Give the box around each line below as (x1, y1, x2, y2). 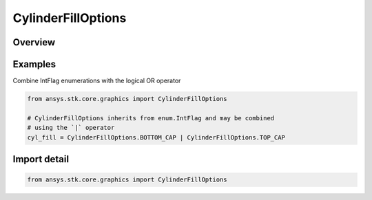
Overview (12, 36, 56, 48)
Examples (12, 58, 56, 70)
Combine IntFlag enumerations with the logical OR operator (12, 76, 181, 85)
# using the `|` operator (27, 124, 115, 132)
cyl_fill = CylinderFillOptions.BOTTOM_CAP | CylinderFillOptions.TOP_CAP (27, 133, 286, 141)
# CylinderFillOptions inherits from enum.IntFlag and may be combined (27, 114, 275, 122)
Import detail (12, 153, 69, 165)
